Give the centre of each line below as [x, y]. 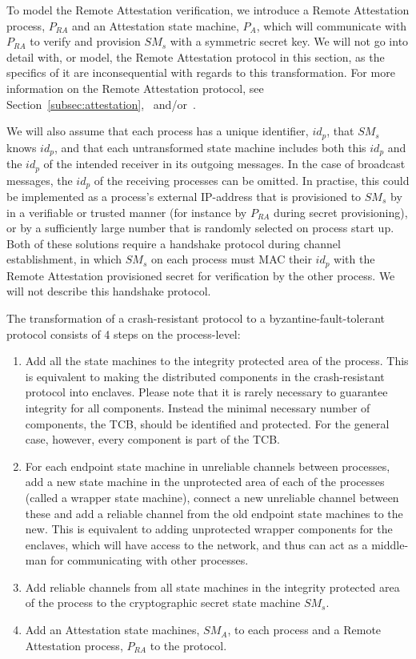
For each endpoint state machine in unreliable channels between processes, [208, 466]
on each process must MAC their [231, 259]
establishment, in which [64, 259]
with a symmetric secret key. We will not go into [289, 41]
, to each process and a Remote [304, 630]
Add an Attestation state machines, [112, 630]
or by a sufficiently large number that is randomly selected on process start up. [200, 228]
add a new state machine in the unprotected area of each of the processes [205, 482]
